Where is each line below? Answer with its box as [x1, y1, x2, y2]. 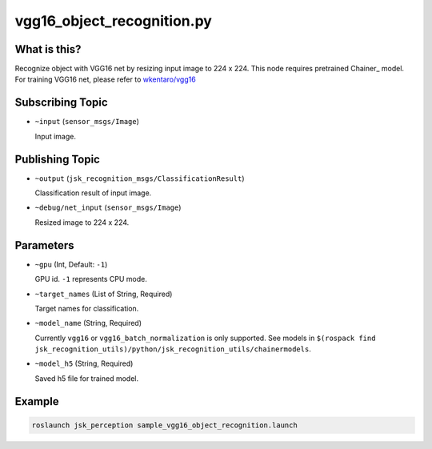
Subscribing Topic [14, 96, 108, 110]
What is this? [14, 42, 82, 56]
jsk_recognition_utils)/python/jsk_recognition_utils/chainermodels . [34, 344, 311, 354]
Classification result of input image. [34, 188, 152, 198]
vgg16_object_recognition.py [14, 12, 212, 30]
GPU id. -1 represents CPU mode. [34, 275, 147, 284]
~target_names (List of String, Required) [34, 289, 173, 299]
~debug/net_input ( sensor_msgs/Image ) [34, 202, 182, 212]
